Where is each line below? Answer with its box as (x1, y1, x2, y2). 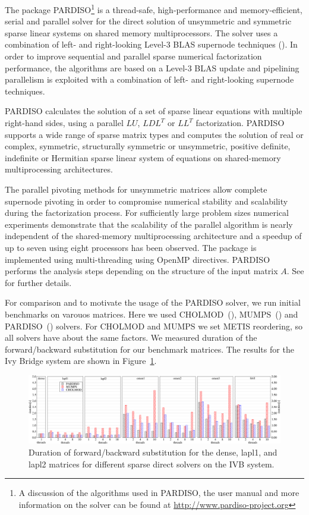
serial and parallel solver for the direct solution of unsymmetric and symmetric (5, 15, 292, 27)
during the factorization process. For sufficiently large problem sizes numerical (5, 206, 289, 219)
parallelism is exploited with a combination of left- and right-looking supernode (5, 73, 294, 86)
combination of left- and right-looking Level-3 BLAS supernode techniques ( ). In (5, 38, 298, 51)
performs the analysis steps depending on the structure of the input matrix (5, 265, 278, 277)
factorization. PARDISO (196, 117, 285, 128)
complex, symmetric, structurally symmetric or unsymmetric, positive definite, (5, 140, 291, 152)
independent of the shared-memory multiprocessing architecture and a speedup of (5, 230, 302, 242)
